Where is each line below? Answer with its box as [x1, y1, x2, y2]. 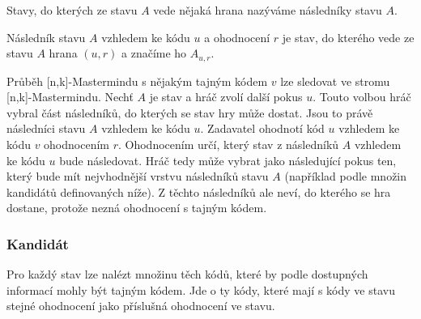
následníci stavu [6, 120, 86, 137]
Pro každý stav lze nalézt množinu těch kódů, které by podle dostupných [6, 266, 368, 283]
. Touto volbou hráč [313, 88, 411, 105]
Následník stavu [6, 28, 86, 45]
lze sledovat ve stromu [280, 72, 390, 89]
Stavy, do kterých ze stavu [6, 2, 138, 18]
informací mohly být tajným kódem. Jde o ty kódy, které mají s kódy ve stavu [6, 281, 395, 298]
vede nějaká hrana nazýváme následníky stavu [153, 2, 382, 18]
